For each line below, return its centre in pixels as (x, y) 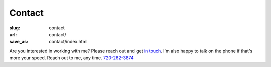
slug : (15, 28)
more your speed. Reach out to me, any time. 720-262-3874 (72, 58)
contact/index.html (68, 42)
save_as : (19, 42)
